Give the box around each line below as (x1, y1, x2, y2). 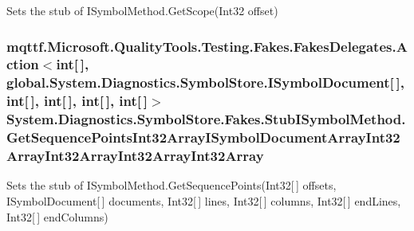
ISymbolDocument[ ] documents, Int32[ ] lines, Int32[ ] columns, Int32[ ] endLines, (6, 192, 401, 209)
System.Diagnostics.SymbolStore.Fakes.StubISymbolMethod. (6, 109, 406, 129)
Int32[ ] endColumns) (6, 208, 108, 225)
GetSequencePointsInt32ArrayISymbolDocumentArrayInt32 (6, 127, 400, 147)
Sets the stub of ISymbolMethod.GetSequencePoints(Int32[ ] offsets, (6, 177, 337, 194)
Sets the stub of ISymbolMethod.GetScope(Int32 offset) (6, 2, 278, 18)
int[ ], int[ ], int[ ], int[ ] (6, 91, 148, 111)
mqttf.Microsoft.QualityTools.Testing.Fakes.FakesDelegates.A (6, 36, 408, 56)
